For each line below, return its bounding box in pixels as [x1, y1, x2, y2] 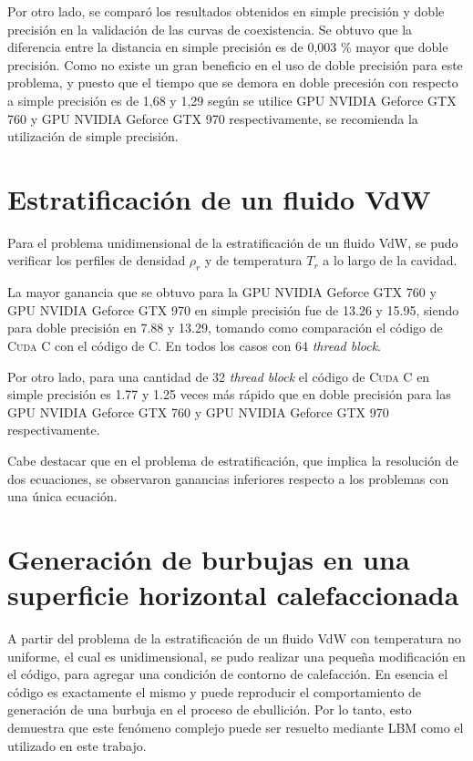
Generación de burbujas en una [7, 540, 410, 577]
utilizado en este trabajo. [7, 735, 147, 755]
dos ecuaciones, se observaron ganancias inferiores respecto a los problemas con [7, 468, 449, 488]
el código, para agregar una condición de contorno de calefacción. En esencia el [7, 664, 448, 684]
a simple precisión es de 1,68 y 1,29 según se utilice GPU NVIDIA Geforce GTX [7, 90, 457, 109]
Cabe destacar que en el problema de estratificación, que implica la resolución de [7, 451, 458, 470]
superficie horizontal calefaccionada [7, 576, 459, 613]
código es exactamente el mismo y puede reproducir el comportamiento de [7, 682, 422, 701]
